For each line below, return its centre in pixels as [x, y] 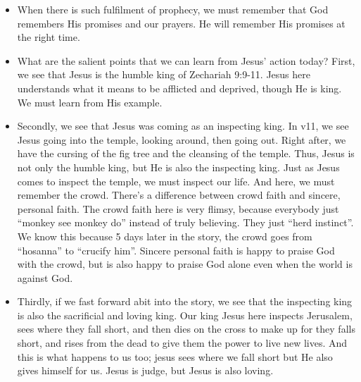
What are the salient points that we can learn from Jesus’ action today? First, [186, 60]
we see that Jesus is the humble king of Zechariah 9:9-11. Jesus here [164, 74]
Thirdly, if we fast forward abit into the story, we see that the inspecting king [185, 301]
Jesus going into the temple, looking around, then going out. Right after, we [182, 139]
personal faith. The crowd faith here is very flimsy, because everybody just [178, 208]
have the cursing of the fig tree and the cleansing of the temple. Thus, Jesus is [186, 153]
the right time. [49, 37]
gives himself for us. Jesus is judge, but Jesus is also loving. [145, 370]
